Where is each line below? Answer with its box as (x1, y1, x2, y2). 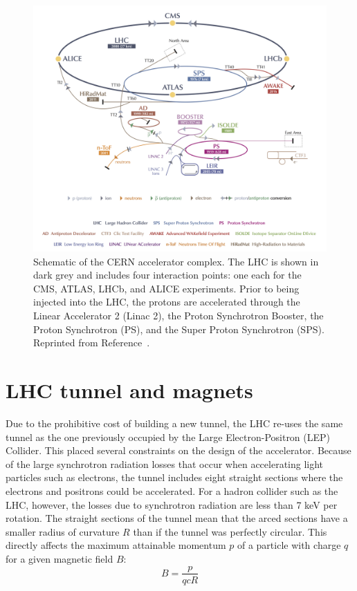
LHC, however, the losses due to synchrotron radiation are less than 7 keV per (6, 497, 338, 512)
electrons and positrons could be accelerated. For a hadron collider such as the (6, 483, 338, 498)
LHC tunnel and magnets (6, 376, 253, 404)
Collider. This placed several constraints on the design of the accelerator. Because (6, 443, 351, 458)
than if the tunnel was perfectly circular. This (133, 524, 327, 538)
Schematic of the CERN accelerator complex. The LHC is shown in (33, 254, 319, 268)
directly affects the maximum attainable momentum (6, 538, 226, 552)
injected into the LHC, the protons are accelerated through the (33, 294, 300, 309)
